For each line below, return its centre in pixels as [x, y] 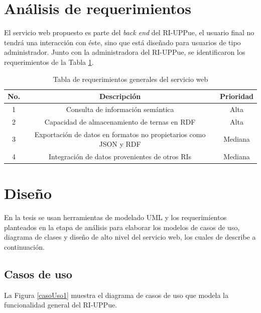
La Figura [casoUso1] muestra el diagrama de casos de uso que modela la [116, 295]
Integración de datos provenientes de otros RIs [120, 156]
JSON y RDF [120, 144]
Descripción [120, 96]
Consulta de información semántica [120, 109]
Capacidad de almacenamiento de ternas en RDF [120, 121]
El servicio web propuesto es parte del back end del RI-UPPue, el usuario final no [129, 32]
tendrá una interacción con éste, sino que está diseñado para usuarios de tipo [122, 42]
